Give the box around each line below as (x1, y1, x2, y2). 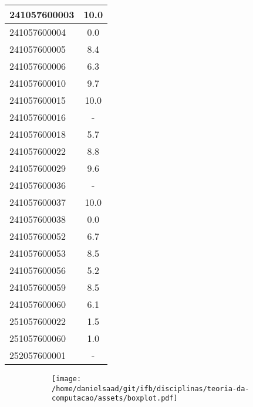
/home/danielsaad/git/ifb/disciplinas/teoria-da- (52, 384, 249, 393)
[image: (52, 375, 82, 383)
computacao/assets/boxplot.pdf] (52, 394, 178, 403)
